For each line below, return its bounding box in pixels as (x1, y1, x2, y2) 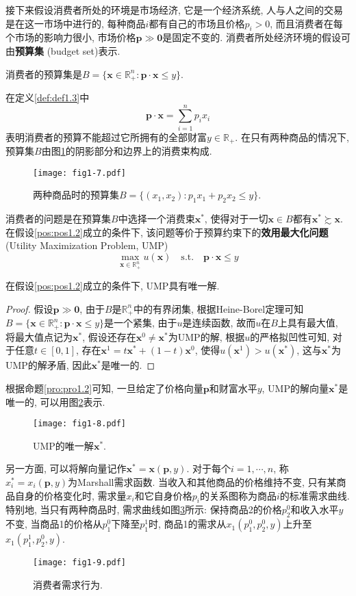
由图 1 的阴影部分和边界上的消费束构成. (41, 144, 212, 158)
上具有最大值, (277, 315, 338, 330)
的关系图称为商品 (199, 488, 277, 502)
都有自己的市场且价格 (149, 16, 245, 30)
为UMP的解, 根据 (168, 329, 245, 344)
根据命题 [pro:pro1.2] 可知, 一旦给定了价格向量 (5, 380, 203, 395)
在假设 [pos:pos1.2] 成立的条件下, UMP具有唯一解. (5, 278, 220, 293)
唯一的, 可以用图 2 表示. (5, 394, 105, 409)
